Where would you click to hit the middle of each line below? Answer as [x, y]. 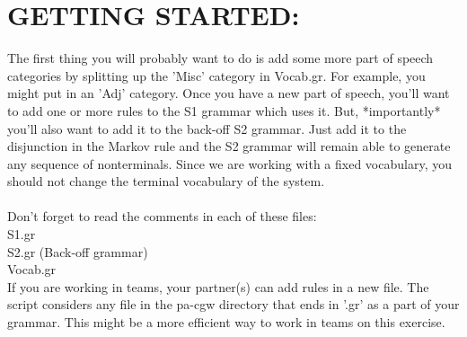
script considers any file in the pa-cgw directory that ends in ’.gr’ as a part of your [233, 304]
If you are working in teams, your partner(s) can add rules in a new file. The [218, 286]
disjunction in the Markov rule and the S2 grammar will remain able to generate [229, 146]
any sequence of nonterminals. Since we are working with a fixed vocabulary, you [229, 163]
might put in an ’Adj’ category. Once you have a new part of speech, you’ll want [229, 93]
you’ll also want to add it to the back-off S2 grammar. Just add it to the [207, 128]
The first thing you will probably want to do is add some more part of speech [220, 58]
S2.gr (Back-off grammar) [78, 251]
